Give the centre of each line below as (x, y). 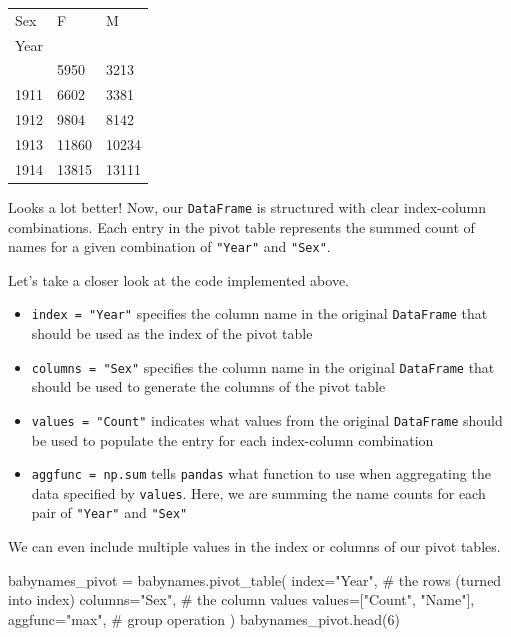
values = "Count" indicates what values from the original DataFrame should (267, 419)
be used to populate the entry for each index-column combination (232, 439)
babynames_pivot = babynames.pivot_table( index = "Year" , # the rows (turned (255, 579)
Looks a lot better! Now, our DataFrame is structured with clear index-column (247, 206)
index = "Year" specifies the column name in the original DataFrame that (259, 313)
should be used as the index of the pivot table (172, 333)
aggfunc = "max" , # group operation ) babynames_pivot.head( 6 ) (204, 618)
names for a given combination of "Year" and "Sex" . (169, 246)
